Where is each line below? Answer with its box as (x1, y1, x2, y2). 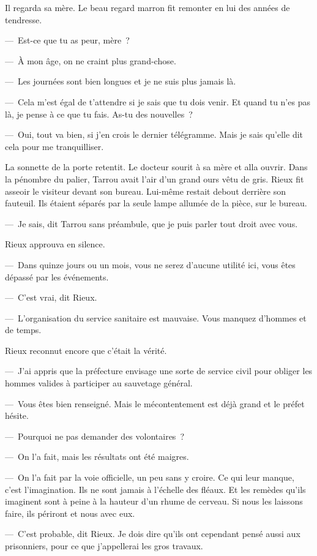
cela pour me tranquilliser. (5, 140, 104, 152)
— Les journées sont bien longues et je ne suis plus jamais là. (5, 75, 236, 88)
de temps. (5, 323, 42, 336)
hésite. (5, 409, 29, 422)
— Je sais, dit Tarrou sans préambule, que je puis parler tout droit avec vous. (5, 217, 298, 230)
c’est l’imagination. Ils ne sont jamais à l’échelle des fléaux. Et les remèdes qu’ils (5, 483, 306, 495)
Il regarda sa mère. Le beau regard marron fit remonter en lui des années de (5, 1, 290, 13)
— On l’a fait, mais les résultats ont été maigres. (5, 450, 189, 463)
